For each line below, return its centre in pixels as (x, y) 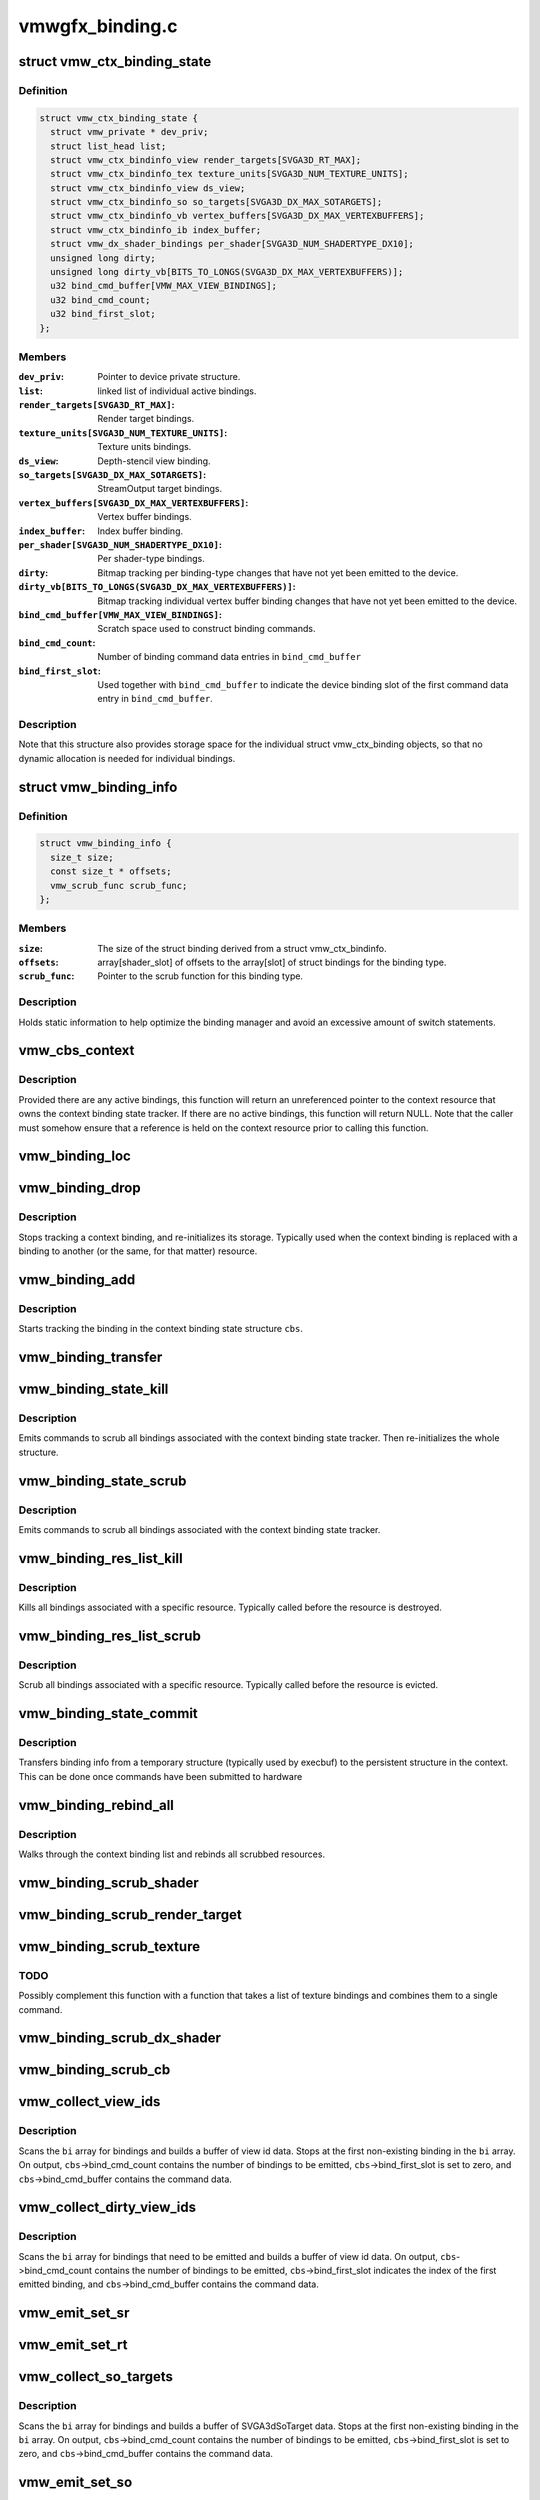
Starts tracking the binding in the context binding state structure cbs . (161, 1329)
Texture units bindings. (144, 447)
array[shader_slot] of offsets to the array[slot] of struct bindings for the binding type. (272, 962)
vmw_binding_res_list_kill (101, 1558)
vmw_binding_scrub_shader (108, 1882)
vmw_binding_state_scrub (102, 1480)
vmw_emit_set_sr (74, 2313)
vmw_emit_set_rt (73, 2345)
